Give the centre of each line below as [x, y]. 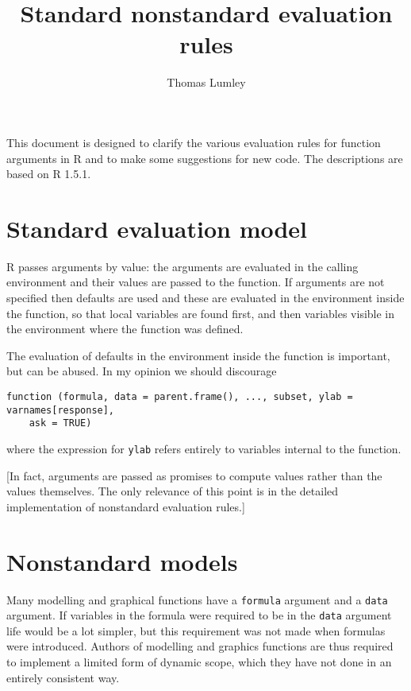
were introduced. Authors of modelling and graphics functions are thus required [200, 646]
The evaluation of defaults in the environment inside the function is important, [198, 355]
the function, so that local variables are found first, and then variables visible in [201, 313]
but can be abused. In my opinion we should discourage [142, 371]
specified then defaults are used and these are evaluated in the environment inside [205, 297]
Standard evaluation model [157, 228]
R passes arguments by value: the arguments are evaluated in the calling [182, 266]
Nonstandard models [122, 561]
